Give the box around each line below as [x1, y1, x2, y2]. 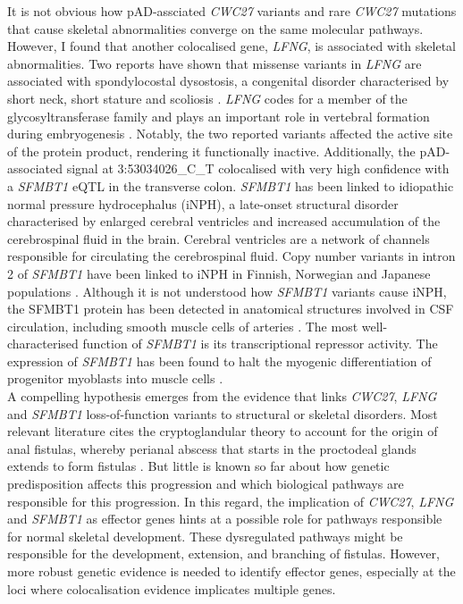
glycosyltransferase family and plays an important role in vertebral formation [7, 106, 430, 125]
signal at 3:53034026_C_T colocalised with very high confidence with [66, 159, 450, 178]
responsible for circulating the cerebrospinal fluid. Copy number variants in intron [7, 247, 456, 265]
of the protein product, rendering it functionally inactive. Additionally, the [7, 141, 416, 160]
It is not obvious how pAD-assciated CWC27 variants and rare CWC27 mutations [7, 2, 457, 20]
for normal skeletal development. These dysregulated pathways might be [7, 526, 403, 545]
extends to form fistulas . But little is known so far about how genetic [7, 457, 390, 475]
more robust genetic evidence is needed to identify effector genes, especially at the [7, 562, 456, 580]
